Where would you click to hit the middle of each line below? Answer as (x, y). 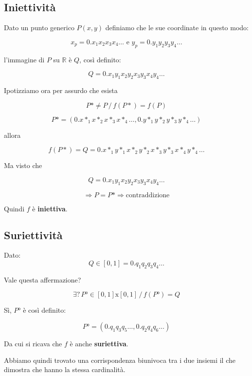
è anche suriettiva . (99, 343)
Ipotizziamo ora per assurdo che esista (61, 90)
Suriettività (33, 235)
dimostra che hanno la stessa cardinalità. (65, 369)
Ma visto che (23, 165)
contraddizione (148, 195)
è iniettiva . (50, 208)
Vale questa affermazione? (43, 279)
